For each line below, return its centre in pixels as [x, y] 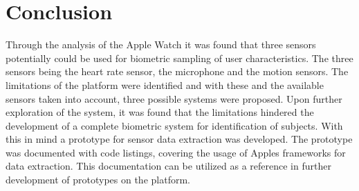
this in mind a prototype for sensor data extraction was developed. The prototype [179, 139]
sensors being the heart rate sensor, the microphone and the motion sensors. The [177, 71]
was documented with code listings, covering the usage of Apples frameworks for [176, 152]
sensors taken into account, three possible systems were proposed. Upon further [174, 98]
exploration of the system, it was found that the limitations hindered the [160, 112]
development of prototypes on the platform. [98, 180]
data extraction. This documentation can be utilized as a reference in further [168, 166]
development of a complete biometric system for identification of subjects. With [174, 125]
